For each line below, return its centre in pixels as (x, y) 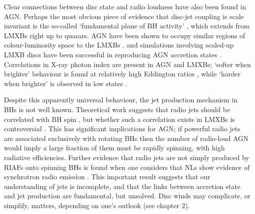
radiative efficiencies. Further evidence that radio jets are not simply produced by (127, 157)
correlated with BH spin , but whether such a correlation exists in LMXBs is (119, 119)
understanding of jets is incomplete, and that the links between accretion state (122, 186)
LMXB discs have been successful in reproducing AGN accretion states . (113, 54)
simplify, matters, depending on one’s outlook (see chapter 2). (97, 205)
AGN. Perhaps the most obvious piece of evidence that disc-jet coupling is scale (124, 16)
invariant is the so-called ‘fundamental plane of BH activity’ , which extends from (127, 26)
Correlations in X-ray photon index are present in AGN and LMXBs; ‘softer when (127, 64)
